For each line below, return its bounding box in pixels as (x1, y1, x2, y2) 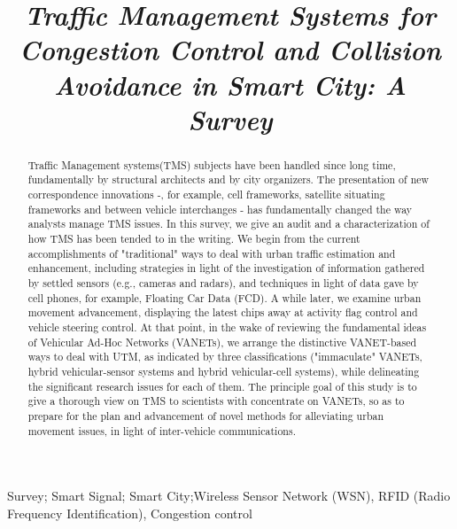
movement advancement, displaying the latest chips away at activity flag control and (27, 305, 418, 320)
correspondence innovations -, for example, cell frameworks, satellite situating (27, 187, 385, 202)
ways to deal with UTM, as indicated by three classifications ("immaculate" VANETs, (27, 349, 422, 364)
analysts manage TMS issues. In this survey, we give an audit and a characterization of (27, 216, 430, 231)
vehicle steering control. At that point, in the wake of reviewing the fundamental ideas (27, 319, 427, 334)
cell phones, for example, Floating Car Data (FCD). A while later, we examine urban (27, 290, 422, 305)
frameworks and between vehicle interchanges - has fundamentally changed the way (27, 201, 413, 216)
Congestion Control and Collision (19, 31, 441, 68)
